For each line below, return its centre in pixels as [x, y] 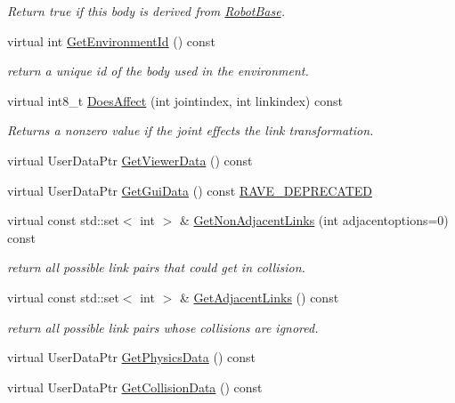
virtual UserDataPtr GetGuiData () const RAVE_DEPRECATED [190, 190]
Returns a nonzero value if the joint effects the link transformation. [191, 130]
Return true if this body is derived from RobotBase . [146, 11]
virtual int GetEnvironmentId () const [111, 40]
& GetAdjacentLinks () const [259, 297]
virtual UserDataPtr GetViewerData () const [130, 160]
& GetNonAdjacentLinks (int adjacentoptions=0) [314, 220]
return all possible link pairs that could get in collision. [156, 267]
